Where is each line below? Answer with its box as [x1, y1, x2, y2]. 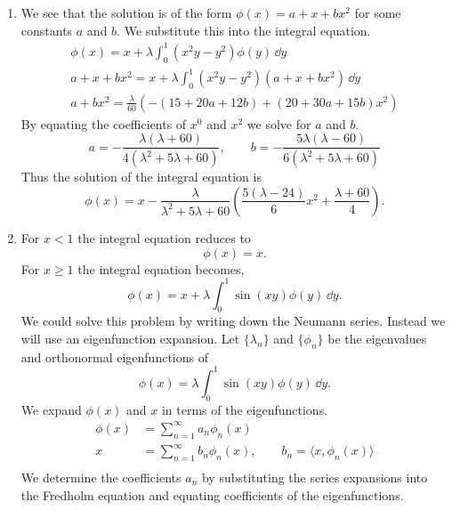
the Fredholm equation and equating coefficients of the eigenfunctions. [20, 485, 404, 504]
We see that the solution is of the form [20, 4, 232, 21]
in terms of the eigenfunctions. [161, 400, 328, 418]
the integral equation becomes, [77, 259, 245, 278]
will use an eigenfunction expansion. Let [20, 329, 240, 348]
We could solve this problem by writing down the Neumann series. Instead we [20, 312, 446, 330]
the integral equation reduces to [77, 228, 251, 247]
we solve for [246, 114, 311, 133]
